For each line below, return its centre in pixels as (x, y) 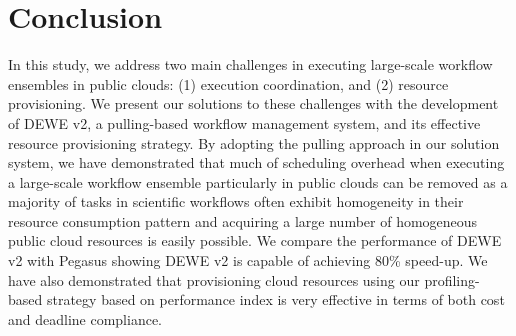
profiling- (452, 279)
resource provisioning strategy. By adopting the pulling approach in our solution (254, 142)
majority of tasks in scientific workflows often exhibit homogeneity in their (236, 201)
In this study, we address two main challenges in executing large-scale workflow (250, 64)
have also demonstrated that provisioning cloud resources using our (214, 279)
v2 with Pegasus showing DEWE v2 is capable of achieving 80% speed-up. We (248, 260)
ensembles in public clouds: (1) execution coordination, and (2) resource (228, 83)
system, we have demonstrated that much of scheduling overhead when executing (256, 162)
